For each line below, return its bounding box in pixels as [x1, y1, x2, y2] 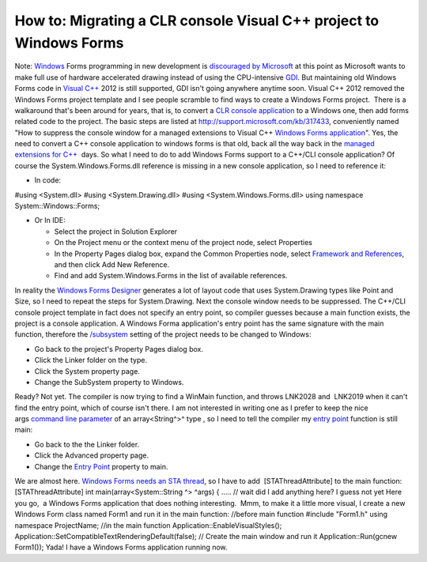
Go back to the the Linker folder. [34, 439, 140, 449]
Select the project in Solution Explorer [54, 226, 178, 236]
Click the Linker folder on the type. [34, 356, 148, 365]
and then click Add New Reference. [54, 259, 170, 269]
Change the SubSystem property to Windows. [34, 377, 184, 387]
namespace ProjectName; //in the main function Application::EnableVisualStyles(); [14, 520, 282, 530]
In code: [34, 175, 62, 185]
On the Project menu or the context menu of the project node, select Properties [54, 238, 312, 247]
